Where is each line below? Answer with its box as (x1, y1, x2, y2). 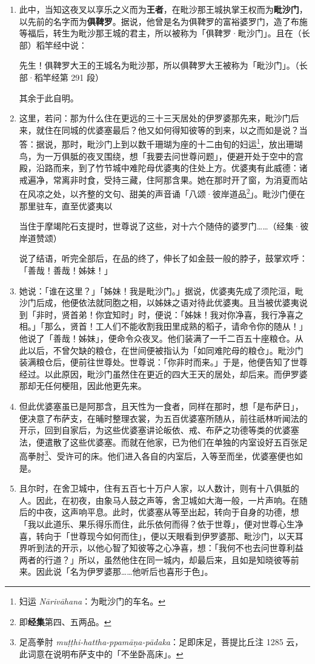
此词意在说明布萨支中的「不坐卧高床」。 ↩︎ (19, 647, 184, 660)
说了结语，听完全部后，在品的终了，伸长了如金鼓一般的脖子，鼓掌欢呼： (19, 252, 308, 265)
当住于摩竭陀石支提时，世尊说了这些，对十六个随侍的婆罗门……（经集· (19, 220, 300, 232)
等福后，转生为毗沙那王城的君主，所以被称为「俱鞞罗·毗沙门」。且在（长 (19, 27, 310, 39)
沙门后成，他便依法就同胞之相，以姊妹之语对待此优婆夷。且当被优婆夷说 (19, 296, 308, 309)
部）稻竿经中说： (19, 38, 87, 51)
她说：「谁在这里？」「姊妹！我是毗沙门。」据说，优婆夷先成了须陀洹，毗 (19, 284, 303, 297)
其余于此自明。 (19, 91, 79, 104)
